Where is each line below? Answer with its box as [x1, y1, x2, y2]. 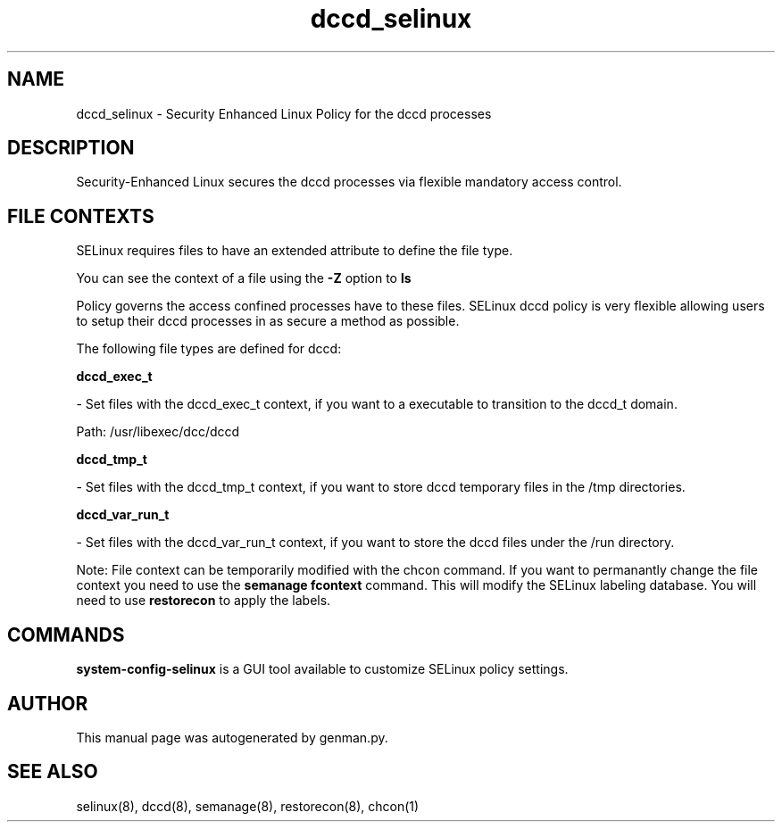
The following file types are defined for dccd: [76, 341, 342, 357]
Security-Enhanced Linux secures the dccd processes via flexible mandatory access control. [76, 174, 622, 190]
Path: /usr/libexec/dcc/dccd [76, 424, 240, 440]
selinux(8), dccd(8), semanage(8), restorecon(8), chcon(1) [76, 798, 420, 814]
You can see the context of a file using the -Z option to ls [76, 270, 412, 286]
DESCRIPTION [7, 137, 135, 160]
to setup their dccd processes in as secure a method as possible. [76, 313, 460, 329]
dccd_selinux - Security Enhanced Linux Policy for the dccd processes [76, 105, 492, 121]
